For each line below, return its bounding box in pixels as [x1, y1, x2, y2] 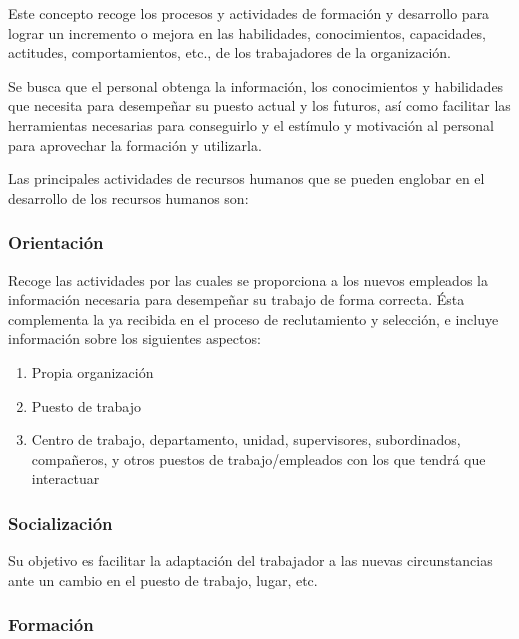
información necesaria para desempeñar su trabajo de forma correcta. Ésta [8, 289, 465, 310]
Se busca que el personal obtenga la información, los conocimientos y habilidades [8, 75, 504, 96]
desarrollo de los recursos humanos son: [8, 187, 249, 208]
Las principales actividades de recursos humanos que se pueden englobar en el [8, 168, 485, 189]
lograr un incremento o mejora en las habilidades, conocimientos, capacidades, [8, 22, 487, 43]
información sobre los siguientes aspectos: [8, 328, 261, 349]
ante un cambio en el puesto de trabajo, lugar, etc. [8, 569, 318, 590]
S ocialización [8, 510, 113, 535]
